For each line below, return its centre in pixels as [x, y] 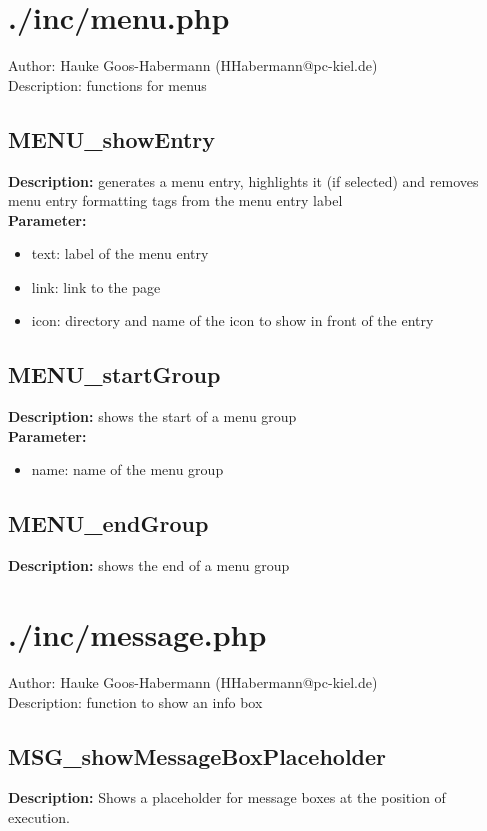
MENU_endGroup [108, 523]
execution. [39, 816]
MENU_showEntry [112, 138]
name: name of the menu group [127, 469]
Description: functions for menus [107, 84]
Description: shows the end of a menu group [149, 565]
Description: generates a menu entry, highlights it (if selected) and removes [243, 180]
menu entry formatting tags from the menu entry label [175, 200]
